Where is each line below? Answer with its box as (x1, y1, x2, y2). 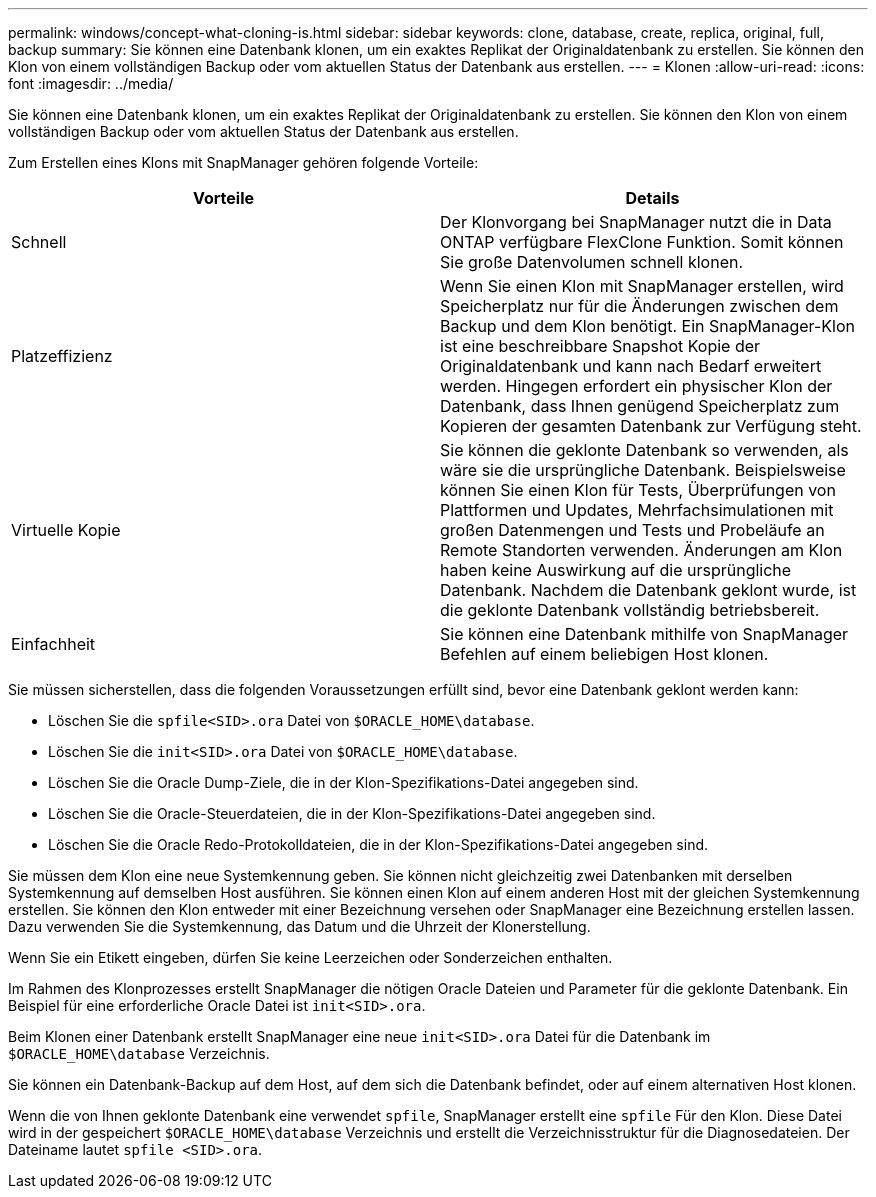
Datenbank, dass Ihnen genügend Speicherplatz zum (440, 396, 840, 416)
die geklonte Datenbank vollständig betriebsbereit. (440, 600, 820, 620)
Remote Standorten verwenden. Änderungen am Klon (440, 540, 843, 560)
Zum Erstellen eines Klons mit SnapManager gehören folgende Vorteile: (8, 154, 479, 171)
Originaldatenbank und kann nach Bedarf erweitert (440, 356, 822, 376)
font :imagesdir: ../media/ (8, 75, 174, 92)
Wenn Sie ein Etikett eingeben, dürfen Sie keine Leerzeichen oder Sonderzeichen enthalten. (8, 949, 613, 966)
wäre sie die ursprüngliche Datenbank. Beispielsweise (440, 460, 846, 480)
